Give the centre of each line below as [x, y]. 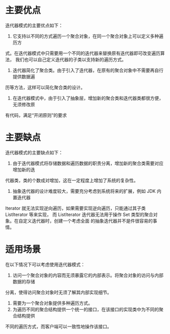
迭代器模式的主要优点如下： [34, 25]
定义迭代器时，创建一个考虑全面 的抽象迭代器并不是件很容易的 [88, 221]
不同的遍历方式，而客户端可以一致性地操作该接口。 [58, 326]
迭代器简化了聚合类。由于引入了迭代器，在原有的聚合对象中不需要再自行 [88, 70]
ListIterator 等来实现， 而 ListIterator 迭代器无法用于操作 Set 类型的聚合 [79, 214]
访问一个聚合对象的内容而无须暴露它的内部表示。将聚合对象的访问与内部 [88, 275]
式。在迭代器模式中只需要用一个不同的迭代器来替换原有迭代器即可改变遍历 [83, 53]
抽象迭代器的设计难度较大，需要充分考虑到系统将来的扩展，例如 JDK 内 [87, 191]
